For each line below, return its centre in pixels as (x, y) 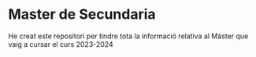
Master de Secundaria (82, 14)
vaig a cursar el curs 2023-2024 (61, 44)
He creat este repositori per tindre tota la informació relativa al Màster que (128, 36)
